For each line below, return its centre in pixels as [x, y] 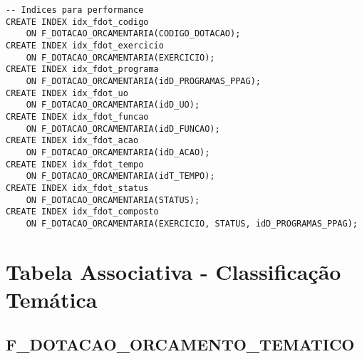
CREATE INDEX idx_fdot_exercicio [85, 45]
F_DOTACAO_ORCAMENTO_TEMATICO [180, 344]
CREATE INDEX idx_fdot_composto [82, 212]
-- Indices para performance [75, 10]
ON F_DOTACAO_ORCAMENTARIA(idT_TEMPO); [120, 176]
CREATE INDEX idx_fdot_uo [67, 93]
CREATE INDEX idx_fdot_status [77, 188]
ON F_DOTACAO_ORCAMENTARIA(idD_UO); [113, 105]
